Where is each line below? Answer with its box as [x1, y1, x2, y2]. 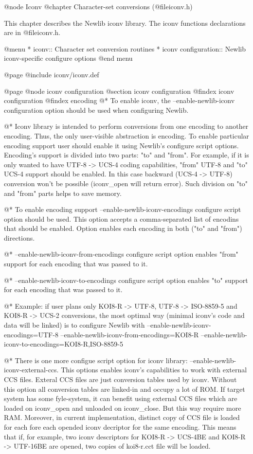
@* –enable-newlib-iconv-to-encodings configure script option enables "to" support [4, 275, 248, 285]
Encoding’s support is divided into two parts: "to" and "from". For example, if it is [4, 150, 249, 160]
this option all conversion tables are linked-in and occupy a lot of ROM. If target [4, 384, 245, 394]
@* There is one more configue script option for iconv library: [4, 355, 188, 365]
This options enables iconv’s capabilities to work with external [61, 365, 247, 375]
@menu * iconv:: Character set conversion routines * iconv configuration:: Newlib [4, 43, 246, 53]
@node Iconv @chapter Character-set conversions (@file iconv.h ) [4, 1, 193, 11]
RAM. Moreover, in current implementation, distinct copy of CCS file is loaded [4, 412, 240, 422]
